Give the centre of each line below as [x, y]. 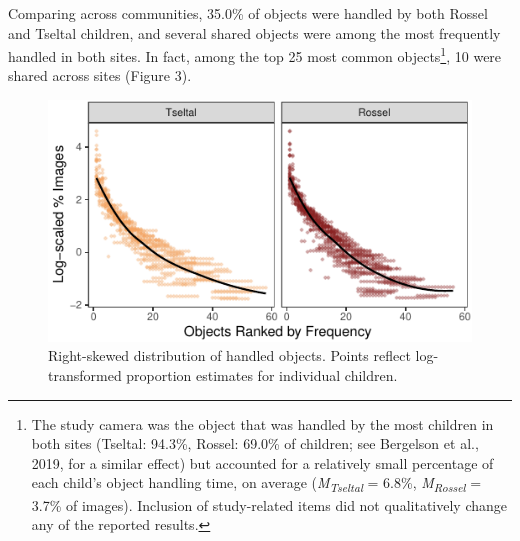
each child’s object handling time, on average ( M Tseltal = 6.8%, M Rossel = [256, 484]
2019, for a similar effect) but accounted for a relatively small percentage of [262, 462]
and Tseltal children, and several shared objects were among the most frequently [254, 32]
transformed [85, 375]
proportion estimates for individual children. [262, 375]
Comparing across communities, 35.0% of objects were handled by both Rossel [248, 13]
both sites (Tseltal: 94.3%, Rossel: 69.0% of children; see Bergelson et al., [255, 443]
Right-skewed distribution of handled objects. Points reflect [229, 355]
